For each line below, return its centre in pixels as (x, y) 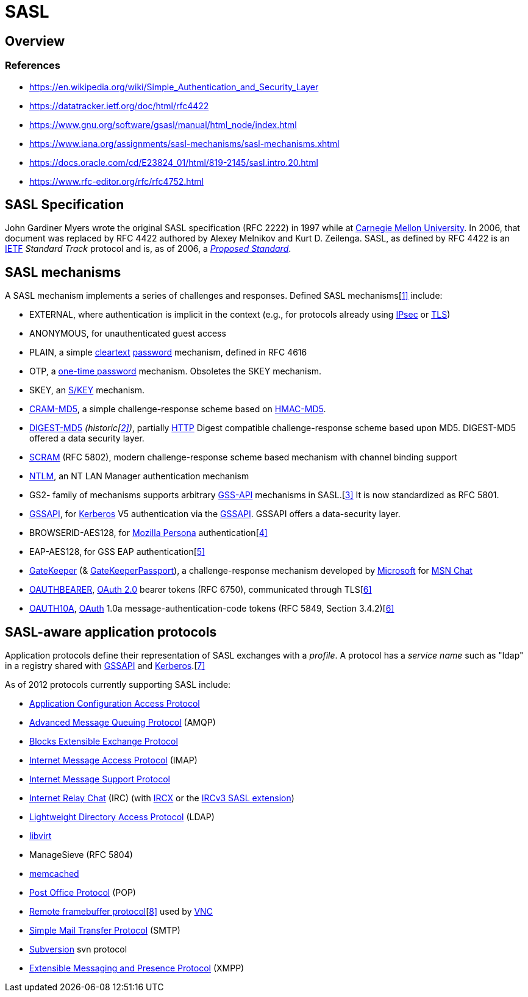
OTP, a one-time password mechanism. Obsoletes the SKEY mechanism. (176, 371)
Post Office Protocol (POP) (83, 893)
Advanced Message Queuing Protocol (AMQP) (123, 723)
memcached (54, 874)
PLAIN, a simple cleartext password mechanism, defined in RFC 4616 (168, 352)
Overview (35, 41)
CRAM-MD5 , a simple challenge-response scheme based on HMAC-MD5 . (178, 409)
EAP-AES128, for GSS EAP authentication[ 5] (117, 552)
